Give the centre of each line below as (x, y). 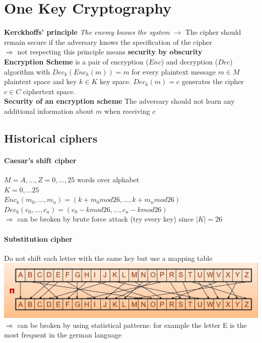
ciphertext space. (49, 91)
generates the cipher (213, 81)
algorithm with (27, 71)
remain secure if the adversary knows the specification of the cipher (108, 42)
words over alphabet (108, 180)
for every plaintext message (174, 71)
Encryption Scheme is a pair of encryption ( (76, 61)
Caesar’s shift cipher (40, 160)
